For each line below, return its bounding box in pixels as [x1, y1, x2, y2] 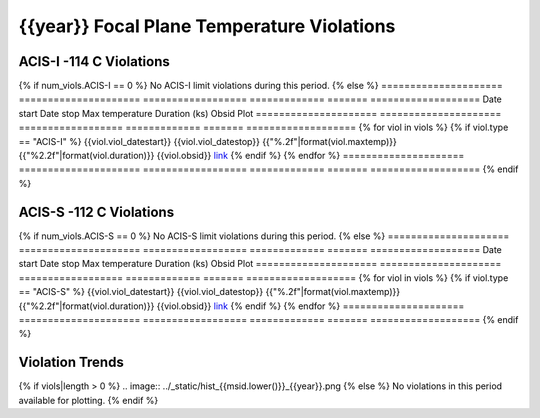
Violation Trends [18, 354, 124, 371]
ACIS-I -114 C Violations [18, 53, 170, 70]
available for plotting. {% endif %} [18, 394, 159, 406]
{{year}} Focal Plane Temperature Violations [18, 15, 396, 37]
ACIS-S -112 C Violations [18, 203, 175, 220]
